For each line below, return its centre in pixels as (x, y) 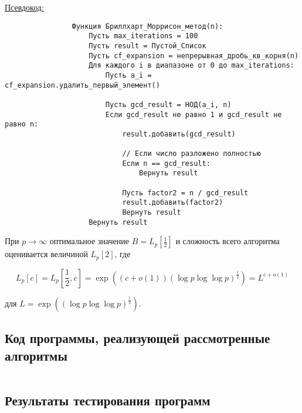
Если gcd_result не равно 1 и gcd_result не (194, 114)
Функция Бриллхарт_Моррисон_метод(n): (147, 26)
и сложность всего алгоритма (228, 241)
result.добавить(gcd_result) (179, 134)
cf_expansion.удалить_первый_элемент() (82, 85)
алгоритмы (36, 355)
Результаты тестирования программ (108, 400)
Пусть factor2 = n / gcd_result (185, 193)
